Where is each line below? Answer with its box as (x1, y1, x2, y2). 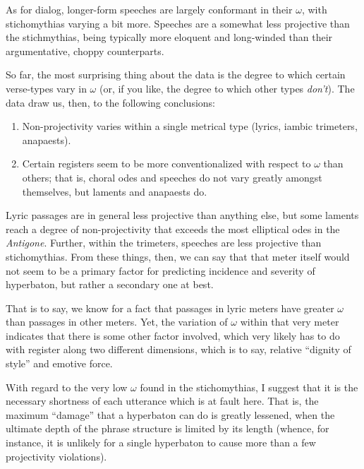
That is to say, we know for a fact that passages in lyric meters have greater (6, 300, 334, 315)
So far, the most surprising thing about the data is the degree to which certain (6, 67, 346, 82)
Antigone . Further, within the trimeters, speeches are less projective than (6, 235, 322, 250)
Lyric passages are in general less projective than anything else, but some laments (6, 208, 359, 222)
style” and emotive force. (6, 356, 113, 371)
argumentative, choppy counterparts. (6, 43, 164, 58)
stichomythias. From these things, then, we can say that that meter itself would (6, 249, 350, 263)
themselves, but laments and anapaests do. (22, 184, 207, 198)
